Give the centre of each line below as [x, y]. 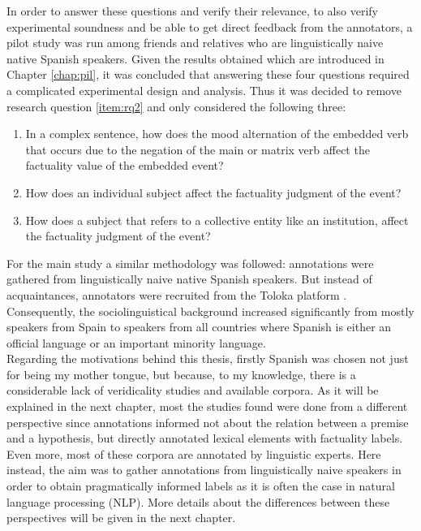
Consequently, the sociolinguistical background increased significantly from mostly [210, 311]
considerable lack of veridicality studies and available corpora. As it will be [193, 390]
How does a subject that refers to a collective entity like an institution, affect [217, 220]
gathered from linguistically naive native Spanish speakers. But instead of [189, 279]
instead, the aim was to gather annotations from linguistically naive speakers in [204, 470]
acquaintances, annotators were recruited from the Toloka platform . [177, 294]
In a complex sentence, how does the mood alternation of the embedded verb [217, 134]
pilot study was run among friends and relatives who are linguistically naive [195, 43]
